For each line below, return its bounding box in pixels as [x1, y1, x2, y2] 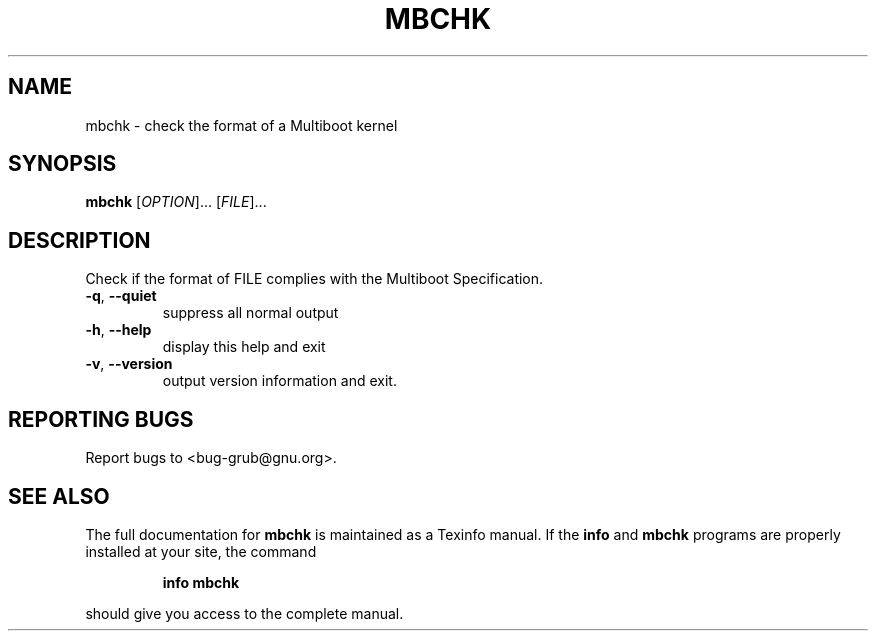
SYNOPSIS [8, 151, 117, 177]
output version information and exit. [162, 372, 397, 390]
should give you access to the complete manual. [85, 604, 404, 622]
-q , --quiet [85, 287, 157, 305]
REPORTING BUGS [8, 406, 194, 432]
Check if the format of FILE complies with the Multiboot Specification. [85, 270, 544, 288]
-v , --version [85, 355, 173, 373]
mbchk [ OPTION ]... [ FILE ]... [85, 193, 267, 211]
